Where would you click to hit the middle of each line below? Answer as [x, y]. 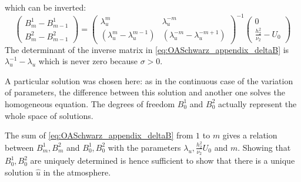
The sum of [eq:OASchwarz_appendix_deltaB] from [99, 135]
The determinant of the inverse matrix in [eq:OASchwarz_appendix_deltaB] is [147, 49]
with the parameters [144, 147]
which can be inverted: [46, 7]
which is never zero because [88, 61]
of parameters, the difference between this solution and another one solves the [145, 92]
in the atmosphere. [77, 172]
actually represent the [257, 103]
